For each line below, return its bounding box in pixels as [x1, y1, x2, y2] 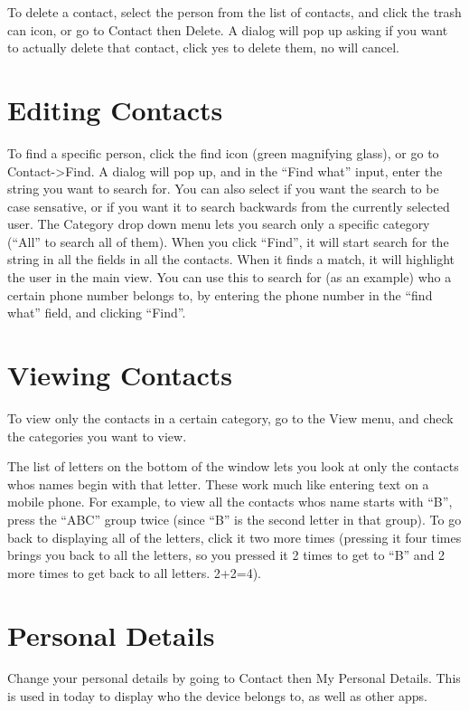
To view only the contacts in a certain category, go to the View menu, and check [7, 408, 454, 427]
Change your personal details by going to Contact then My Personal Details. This [7, 668, 461, 687]
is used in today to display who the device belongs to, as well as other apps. [7, 687, 427, 706]
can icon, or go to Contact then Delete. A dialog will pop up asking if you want [7, 20, 448, 39]
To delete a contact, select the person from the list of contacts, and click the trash [7, 3, 462, 21]
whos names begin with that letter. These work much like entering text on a [7, 474, 429, 493]
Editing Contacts [7, 90, 223, 128]
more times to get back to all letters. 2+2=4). [7, 563, 261, 582]
